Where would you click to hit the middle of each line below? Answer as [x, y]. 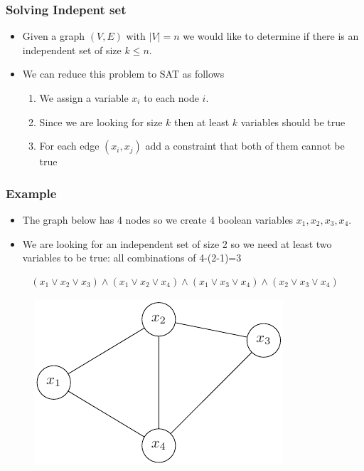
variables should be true [293, 121]
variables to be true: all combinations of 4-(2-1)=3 [132, 258]
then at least [202, 121]
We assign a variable [84, 98]
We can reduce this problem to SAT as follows [123, 74]
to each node [171, 98]
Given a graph [54, 36]
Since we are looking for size [101, 121]
